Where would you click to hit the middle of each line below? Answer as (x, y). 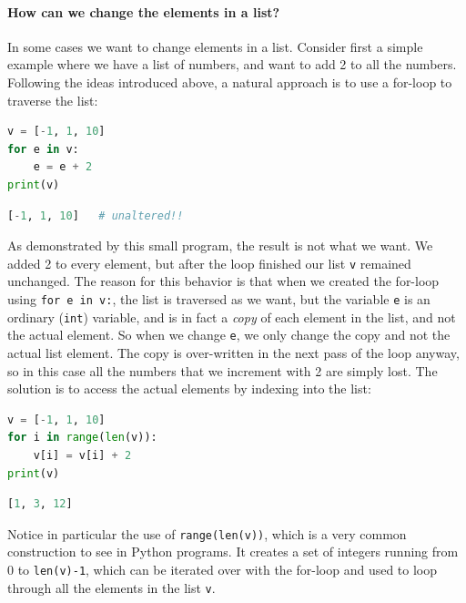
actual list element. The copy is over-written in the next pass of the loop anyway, (233, 352)
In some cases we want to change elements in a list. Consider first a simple (215, 46)
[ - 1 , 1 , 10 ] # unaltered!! (96, 215)
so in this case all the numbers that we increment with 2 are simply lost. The (223, 370)
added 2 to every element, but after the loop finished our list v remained (209, 263)
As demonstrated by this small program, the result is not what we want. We (220, 245)
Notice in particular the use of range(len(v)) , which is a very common (207, 533)
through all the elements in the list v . (111, 587)
